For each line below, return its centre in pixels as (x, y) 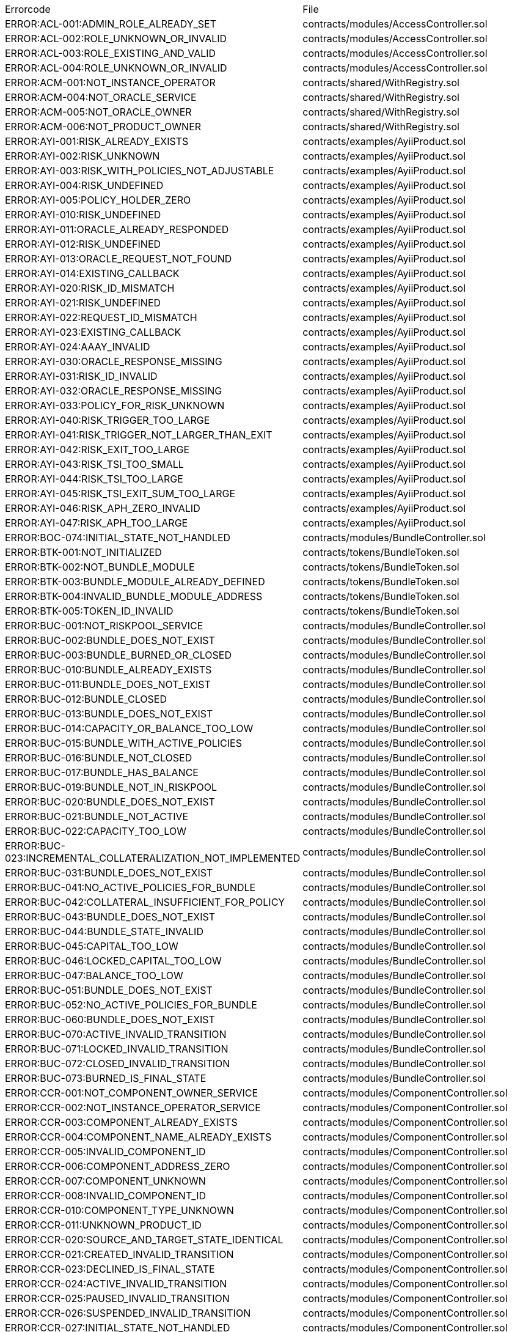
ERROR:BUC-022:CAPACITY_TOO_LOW (96, 831)
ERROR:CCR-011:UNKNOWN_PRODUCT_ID (103, 1225)
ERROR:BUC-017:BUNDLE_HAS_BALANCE (102, 772)
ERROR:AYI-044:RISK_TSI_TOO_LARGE (94, 479)
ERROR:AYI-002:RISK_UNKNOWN (82, 156)
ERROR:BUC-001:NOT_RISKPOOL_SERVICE (104, 626)
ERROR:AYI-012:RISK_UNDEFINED (83, 244)
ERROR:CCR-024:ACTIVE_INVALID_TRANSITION (116, 1284)
